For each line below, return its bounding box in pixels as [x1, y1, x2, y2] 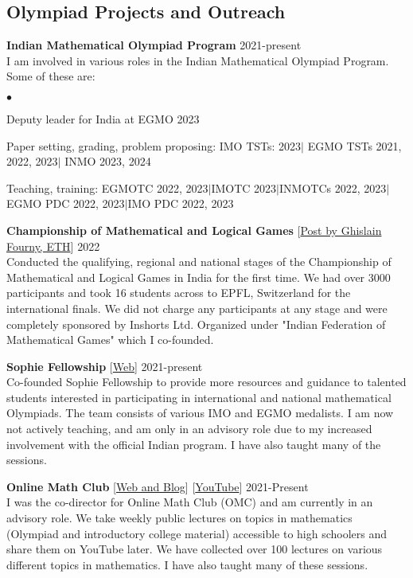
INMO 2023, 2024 [64, 153, 151, 170]
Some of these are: [6, 68, 95, 84]
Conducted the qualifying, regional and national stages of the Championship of [6, 253, 392, 270]
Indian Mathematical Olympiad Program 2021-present [6, 37, 302, 53]
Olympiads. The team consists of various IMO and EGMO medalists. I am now [6, 404, 394, 421]
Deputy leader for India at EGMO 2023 [6, 110, 200, 127]
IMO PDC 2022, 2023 [127, 195, 234, 212]
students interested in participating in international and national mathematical [6, 389, 392, 405]
